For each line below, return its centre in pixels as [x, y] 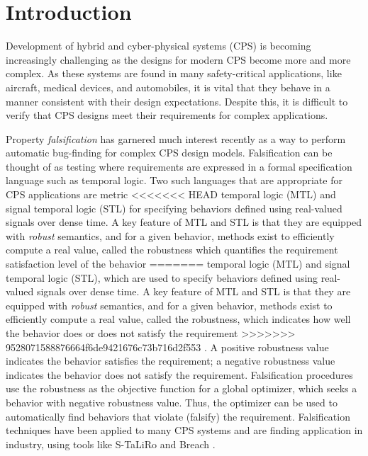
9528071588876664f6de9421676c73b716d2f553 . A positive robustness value [167, 347]
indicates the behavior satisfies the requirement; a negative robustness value [171, 361]
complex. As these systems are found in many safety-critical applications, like [174, 73]
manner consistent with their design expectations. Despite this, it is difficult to [177, 101]
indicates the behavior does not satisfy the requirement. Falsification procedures [179, 374]
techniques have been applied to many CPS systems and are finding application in [184, 430]
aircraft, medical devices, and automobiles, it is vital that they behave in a [168, 87]
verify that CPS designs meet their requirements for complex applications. [167, 115]
